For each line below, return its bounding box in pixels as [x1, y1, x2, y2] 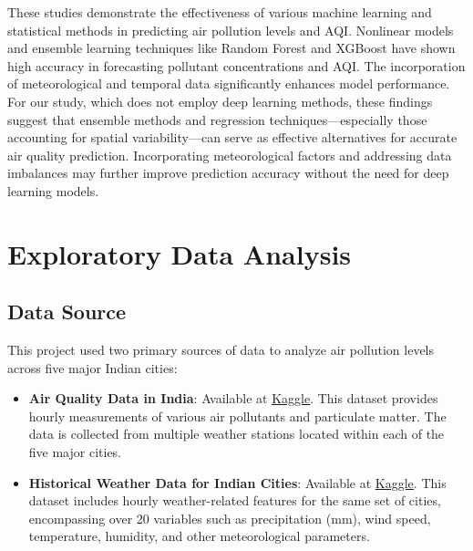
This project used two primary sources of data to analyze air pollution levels [7, 340, 435, 359]
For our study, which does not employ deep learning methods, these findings [7, 91, 433, 110]
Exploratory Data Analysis [7, 234, 352, 272]
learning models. [7, 181, 99, 200]
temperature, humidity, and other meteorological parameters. [28, 526, 370, 546]
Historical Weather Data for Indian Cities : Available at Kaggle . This [28, 473, 447, 492]
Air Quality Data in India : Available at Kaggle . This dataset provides [28, 389, 438, 408]
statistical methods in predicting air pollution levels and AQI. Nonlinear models [7, 20, 454, 39]
